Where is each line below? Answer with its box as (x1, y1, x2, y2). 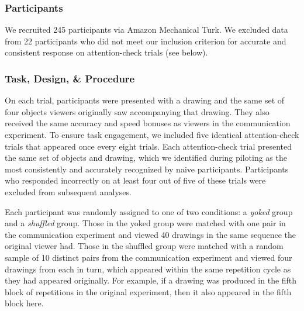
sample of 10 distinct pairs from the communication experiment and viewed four (5, 251, 292, 263)
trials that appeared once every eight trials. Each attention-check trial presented (5, 140, 292, 152)
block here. (5, 297, 44, 309)
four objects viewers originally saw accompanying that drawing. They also (5, 105, 270, 118)
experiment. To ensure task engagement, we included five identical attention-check (5, 129, 299, 140)
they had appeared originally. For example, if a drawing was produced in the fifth (5, 274, 297, 286)
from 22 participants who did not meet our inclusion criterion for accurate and (5, 34, 286, 47)
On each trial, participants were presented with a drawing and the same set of (5, 94, 285, 106)
